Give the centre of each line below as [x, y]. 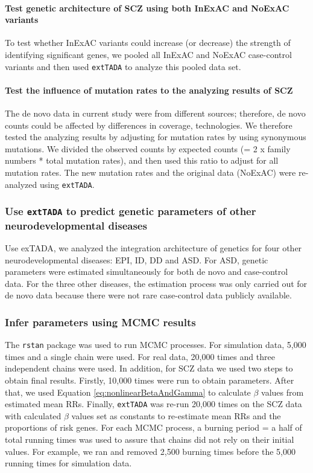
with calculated [33, 415]
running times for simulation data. [68, 463]
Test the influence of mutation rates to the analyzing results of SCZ [149, 90]
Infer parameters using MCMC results [100, 322]
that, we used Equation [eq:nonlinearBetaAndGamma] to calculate [128, 392]
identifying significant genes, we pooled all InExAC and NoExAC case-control [148, 54]
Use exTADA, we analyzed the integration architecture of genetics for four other [153, 247]
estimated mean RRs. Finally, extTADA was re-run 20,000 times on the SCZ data [153, 404]
